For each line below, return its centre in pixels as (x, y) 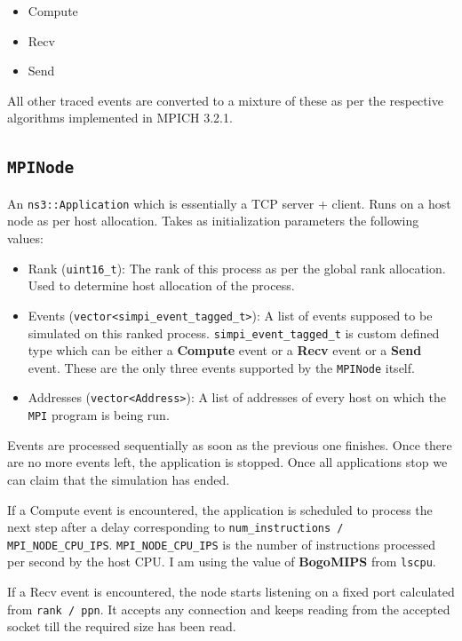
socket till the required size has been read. (122, 626)
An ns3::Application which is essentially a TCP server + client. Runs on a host (229, 203)
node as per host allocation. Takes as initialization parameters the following (213, 221)
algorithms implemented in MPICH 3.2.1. (120, 118)
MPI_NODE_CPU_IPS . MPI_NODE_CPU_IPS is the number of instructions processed (221, 544)
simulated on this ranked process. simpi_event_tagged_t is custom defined (234, 332)
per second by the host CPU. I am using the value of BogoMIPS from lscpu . (222, 562)
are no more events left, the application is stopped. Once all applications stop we (227, 462)
